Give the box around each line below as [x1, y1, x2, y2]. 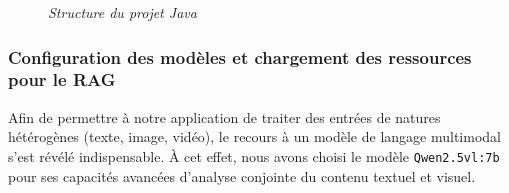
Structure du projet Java [48, 2, 197, 22]
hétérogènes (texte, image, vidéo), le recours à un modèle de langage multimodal [8, 126, 501, 147]
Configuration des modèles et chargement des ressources [8, 44, 472, 69]
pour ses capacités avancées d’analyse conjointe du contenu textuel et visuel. [8, 165, 476, 186]
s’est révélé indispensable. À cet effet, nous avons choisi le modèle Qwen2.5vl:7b [8, 145, 500, 166]
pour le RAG [8, 67, 116, 92]
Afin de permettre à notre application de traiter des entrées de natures [8, 106, 441, 127]
